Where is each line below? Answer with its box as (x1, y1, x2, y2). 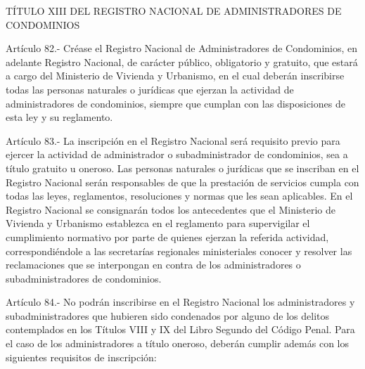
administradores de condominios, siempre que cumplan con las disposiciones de (6, 96, 345, 110)
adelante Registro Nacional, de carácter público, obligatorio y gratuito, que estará (6, 54, 358, 69)
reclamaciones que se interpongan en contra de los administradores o (6, 257, 301, 272)
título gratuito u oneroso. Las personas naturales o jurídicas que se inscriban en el (6, 160, 359, 175)
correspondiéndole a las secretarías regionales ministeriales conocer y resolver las (6, 243, 352, 258)
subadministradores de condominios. (6, 271, 162, 285)
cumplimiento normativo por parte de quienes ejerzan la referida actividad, (6, 229, 329, 244)
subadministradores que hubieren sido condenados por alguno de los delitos (6, 308, 330, 323)
